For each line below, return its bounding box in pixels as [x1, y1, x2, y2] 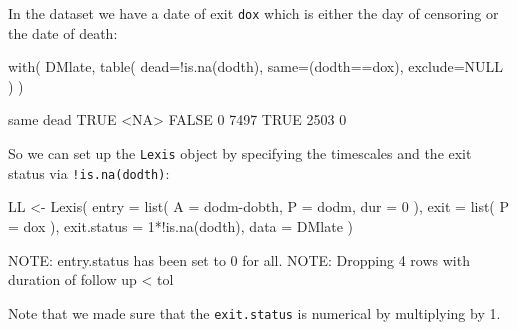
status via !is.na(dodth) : [8, 162, 170, 183]
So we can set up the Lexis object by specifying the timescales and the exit [8, 143, 472, 164]
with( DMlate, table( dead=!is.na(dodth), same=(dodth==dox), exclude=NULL [8, 56, 504, 77]
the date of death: [8, 22, 118, 43]
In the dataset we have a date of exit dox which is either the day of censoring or [8, 3, 499, 23]
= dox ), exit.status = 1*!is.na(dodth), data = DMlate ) [8, 215, 354, 236]
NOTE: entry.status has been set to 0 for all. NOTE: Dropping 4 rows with [8, 249, 470, 270]
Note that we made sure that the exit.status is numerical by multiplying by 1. [8, 302, 501, 323]
